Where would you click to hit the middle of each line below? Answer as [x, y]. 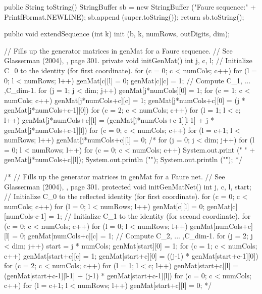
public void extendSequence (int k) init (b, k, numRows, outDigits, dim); [117, 34]
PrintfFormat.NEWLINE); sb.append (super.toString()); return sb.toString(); [124, 16]
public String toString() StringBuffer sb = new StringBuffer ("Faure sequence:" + [130, 7]
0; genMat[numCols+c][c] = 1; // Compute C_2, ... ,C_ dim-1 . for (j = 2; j [136, 236]
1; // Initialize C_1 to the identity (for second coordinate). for [153, 216]
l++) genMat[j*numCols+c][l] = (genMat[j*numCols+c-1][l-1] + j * [109, 119]
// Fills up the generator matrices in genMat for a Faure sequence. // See [118, 50]
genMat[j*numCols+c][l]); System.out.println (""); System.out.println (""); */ [123, 159]
